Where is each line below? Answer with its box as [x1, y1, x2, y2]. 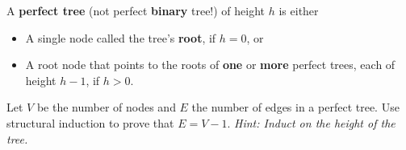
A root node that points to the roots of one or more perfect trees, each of [25, 56, 396, 73]
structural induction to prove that [6, 114, 174, 131]
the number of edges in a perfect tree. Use [191, 99, 400, 116]
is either [278, 2, 319, 18]
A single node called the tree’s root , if [25, 29, 216, 46]
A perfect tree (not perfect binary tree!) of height [6, 2, 266, 18]
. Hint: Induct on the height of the [227, 114, 396, 131]
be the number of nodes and [36, 99, 176, 116]
